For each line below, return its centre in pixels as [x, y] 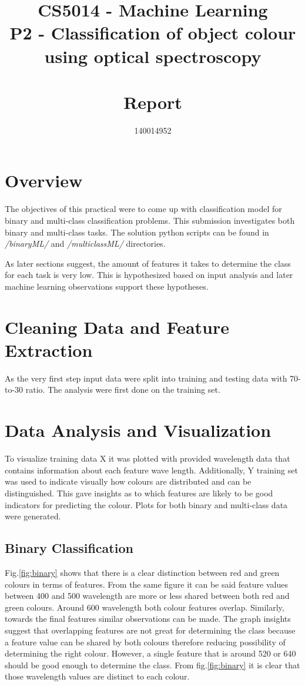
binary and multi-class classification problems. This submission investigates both [150, 220]
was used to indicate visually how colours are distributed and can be [128, 481]
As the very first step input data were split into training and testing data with [146, 378]
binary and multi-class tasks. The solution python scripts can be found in [137, 232]
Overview [44, 180]
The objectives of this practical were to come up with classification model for [143, 209]
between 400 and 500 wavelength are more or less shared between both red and [147, 596]
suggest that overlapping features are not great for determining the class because [150, 630]
